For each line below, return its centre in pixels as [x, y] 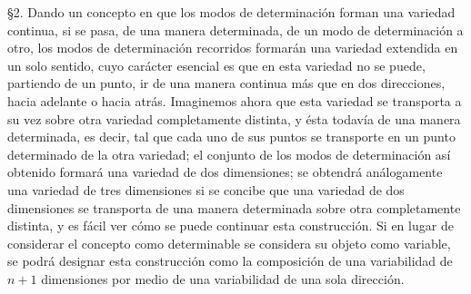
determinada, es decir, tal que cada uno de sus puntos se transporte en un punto [231, 137]
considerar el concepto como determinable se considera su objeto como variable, [229, 243]
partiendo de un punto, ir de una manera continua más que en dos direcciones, [226, 83]
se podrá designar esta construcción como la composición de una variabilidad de [230, 261]
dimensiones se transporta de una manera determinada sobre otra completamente [234, 207]
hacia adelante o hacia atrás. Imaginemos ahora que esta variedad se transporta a [235, 100]
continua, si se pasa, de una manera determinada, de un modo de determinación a [235, 29]
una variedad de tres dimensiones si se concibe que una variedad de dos [206, 189]
